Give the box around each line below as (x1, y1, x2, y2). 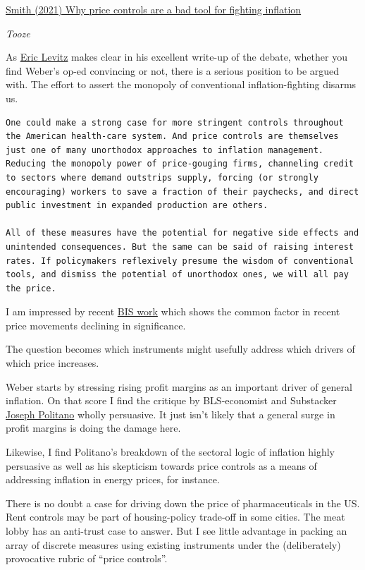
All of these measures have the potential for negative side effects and (6, 228, 359, 238)
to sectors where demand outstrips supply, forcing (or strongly (6, 172, 318, 183)
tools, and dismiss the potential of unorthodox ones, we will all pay (6, 269, 349, 280)
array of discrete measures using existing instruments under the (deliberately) (6, 537, 341, 552)
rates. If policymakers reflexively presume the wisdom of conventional (6, 255, 354, 266)
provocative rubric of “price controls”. (6, 551, 168, 566)
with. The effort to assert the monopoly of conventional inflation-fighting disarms (6, 77, 357, 92)
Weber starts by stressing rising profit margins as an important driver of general (6, 379, 352, 394)
